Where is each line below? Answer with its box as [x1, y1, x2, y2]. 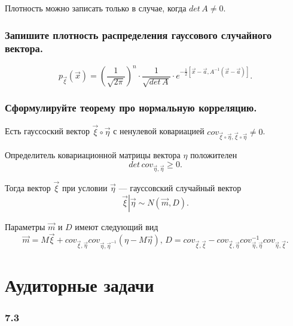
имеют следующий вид [75, 220, 158, 233]
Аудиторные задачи [5, 272, 154, 297]
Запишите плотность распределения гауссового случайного [5, 27, 272, 42]
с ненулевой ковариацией [113, 125, 205, 137]
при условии [62, 181, 108, 194]
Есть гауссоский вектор [5, 125, 90, 137]
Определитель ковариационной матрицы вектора [5, 149, 181, 161]
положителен [190, 149, 237, 161]
